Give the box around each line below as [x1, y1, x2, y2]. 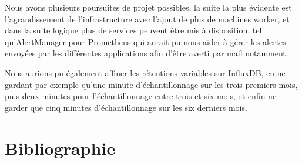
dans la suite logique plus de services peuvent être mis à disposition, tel [5, 24, 262, 36]
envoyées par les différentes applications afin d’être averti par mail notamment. [5, 47, 288, 59]
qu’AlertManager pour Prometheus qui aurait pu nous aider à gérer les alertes [5, 35, 286, 47]
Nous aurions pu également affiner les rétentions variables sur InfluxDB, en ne [5, 66, 286, 79]
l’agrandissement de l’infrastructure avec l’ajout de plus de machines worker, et [5, 12, 290, 25]
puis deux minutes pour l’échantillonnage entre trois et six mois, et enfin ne [5, 90, 277, 102]
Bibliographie [5, 135, 116, 159]
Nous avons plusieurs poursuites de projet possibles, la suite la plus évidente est [5, 1, 292, 13]
